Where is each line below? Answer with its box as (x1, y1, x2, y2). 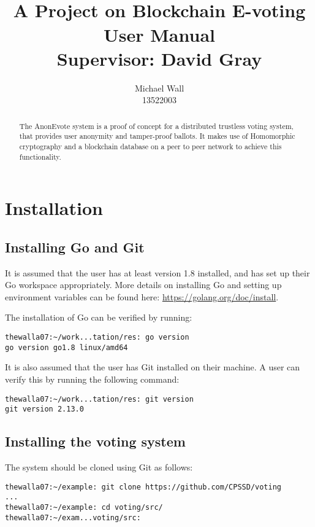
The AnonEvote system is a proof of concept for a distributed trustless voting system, (19, 120, 294, 131)
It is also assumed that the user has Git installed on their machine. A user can (5, 361, 300, 373)
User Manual (104, 21, 215, 47)
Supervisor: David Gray (56, 45, 262, 71)
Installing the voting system (5, 432, 186, 451)
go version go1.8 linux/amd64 (5, 343, 128, 352)
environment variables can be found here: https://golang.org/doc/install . (5, 290, 279, 303)
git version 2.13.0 (5, 405, 84, 414)
